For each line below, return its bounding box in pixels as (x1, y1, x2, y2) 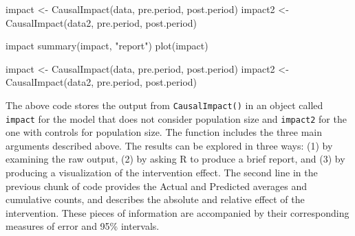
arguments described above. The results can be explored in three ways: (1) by (6, 138, 333, 152)
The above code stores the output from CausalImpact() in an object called (6, 97, 323, 112)
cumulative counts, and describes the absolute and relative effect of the (6, 192, 305, 206)
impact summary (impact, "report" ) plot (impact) (6, 38, 208, 53)
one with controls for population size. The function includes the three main (6, 125, 323, 139)
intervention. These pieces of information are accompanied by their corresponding (6, 205, 349, 220)
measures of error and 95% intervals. (6, 219, 160, 233)
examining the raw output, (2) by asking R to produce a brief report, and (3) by (6, 152, 345, 166)
